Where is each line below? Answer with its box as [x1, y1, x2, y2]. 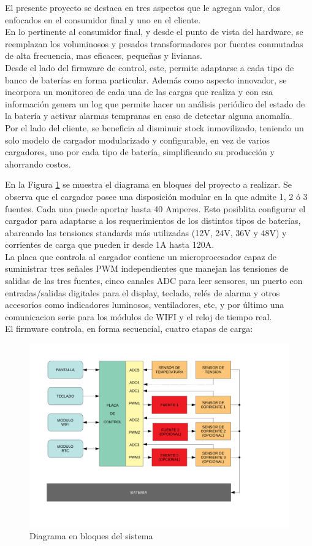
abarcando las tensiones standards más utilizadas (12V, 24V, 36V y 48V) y [5, 226, 287, 239]
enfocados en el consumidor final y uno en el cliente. [5, 13, 201, 26]
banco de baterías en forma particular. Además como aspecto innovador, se [5, 73, 287, 86]
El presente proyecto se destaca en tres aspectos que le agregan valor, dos [5, 1, 281, 13]
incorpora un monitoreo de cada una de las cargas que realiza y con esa [5, 85, 273, 98]
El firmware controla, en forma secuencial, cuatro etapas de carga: [5, 322, 253, 335]
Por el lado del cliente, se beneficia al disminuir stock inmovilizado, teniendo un [5, 121, 304, 134]
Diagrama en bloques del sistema [29, 529, 153, 542]
